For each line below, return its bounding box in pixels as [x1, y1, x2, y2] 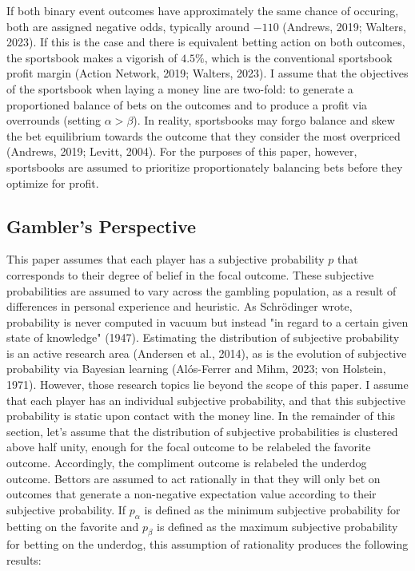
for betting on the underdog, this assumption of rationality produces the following [6, 536, 409, 553]
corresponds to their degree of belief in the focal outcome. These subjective [6, 266, 374, 283]
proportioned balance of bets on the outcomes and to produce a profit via [6, 96, 368, 113]
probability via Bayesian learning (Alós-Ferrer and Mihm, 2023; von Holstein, [6, 360, 386, 377]
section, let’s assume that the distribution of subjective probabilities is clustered [6, 422, 398, 439]
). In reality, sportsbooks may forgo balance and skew [133, 112, 395, 129]
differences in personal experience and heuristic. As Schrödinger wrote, [6, 298, 353, 315]
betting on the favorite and [6, 517, 139, 534]
